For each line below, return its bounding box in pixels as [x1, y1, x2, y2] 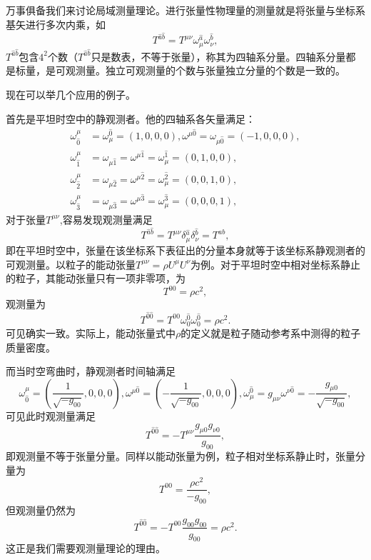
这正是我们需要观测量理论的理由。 [6, 541, 166, 556]
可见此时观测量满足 [6, 408, 96, 423]
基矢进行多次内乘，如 [6, 16, 106, 31]
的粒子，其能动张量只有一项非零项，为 [6, 271, 185, 286]
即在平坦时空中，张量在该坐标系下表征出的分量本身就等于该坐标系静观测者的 [6, 242, 365, 257]
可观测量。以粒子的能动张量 [6, 256, 136, 271]
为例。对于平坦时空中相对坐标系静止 [190, 256, 361, 271]
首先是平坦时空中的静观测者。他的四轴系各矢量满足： [6, 111, 255, 126]
